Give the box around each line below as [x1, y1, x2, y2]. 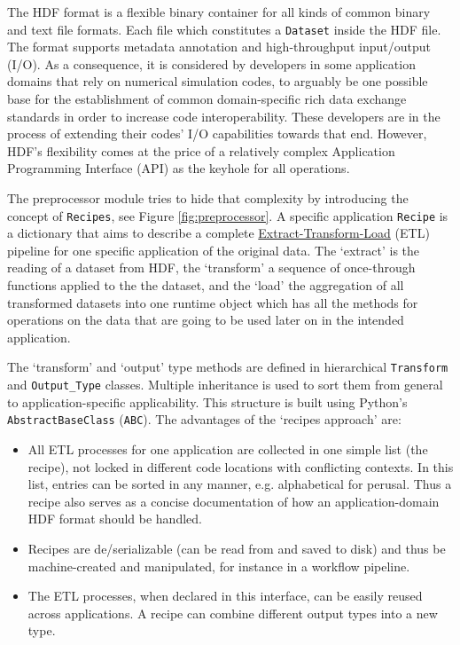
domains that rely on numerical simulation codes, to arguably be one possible [7, 72, 428, 90]
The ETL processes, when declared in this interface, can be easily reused [27, 586, 423, 605]
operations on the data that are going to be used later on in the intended [7, 311, 404, 329]
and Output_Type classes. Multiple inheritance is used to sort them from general [7, 375, 443, 394]
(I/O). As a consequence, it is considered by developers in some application [7, 54, 416, 73]
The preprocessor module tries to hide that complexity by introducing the [7, 189, 409, 207]
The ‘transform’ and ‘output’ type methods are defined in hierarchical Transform [7, 358, 448, 376]
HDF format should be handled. [27, 509, 202, 528]
